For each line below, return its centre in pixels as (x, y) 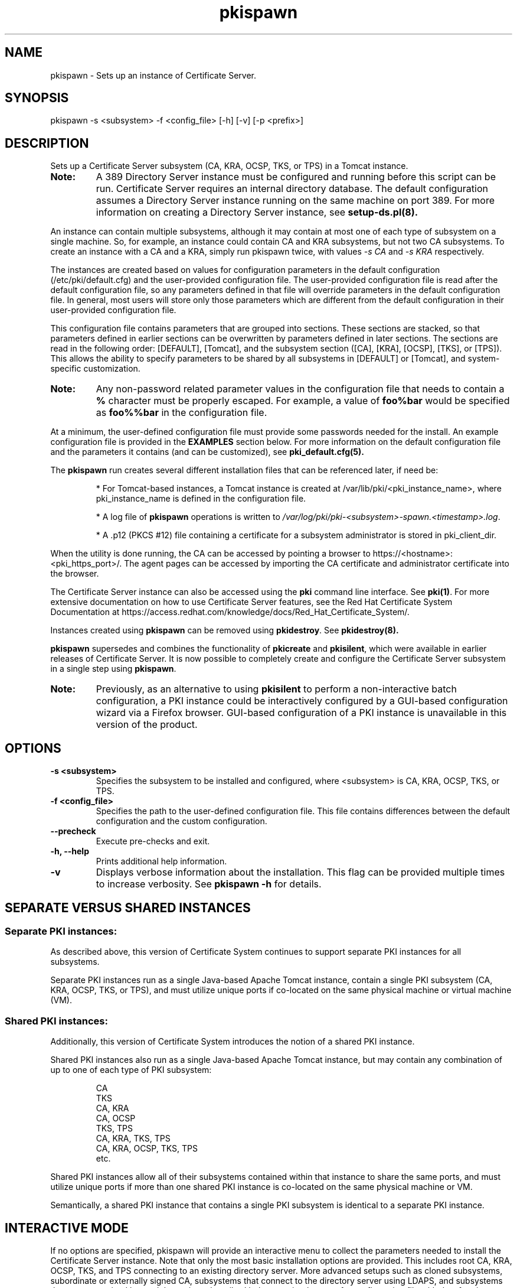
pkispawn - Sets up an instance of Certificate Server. (153, 75)
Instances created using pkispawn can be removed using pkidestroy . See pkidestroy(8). (225, 630)
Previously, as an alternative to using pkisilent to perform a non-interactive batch (276, 689)
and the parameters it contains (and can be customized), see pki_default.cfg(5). (207, 452)
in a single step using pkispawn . (113, 669)
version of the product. (147, 725)
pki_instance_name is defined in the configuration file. (201, 499)
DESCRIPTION (47, 143)
